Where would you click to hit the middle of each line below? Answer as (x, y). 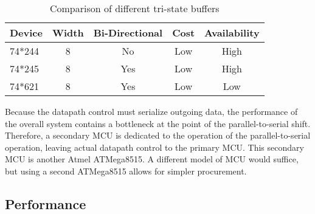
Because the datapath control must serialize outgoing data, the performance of (151, 111)
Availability (232, 33)
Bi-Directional (128, 33)
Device (26, 33)
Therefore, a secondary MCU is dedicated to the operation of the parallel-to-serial (158, 135)
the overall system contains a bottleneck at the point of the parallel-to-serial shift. (158, 123)
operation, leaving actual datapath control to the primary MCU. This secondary (154, 147)
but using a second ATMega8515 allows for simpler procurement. (126, 171)
